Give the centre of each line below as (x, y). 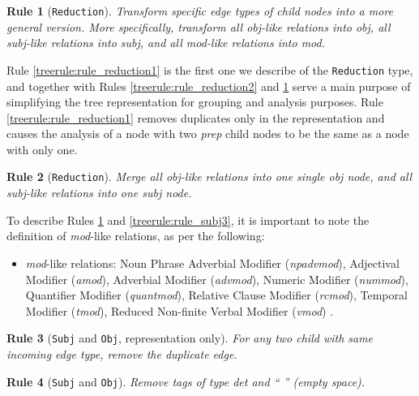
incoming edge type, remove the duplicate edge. (122, 353)
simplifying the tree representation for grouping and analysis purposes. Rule (195, 102)
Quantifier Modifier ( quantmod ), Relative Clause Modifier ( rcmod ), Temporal (216, 295)
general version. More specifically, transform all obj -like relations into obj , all (199, 26)
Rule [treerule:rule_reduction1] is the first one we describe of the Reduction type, (210, 69)
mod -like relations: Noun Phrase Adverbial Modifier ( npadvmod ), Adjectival (212, 263)
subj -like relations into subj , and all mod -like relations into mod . (166, 43)
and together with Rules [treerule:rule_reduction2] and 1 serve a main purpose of (209, 86)
